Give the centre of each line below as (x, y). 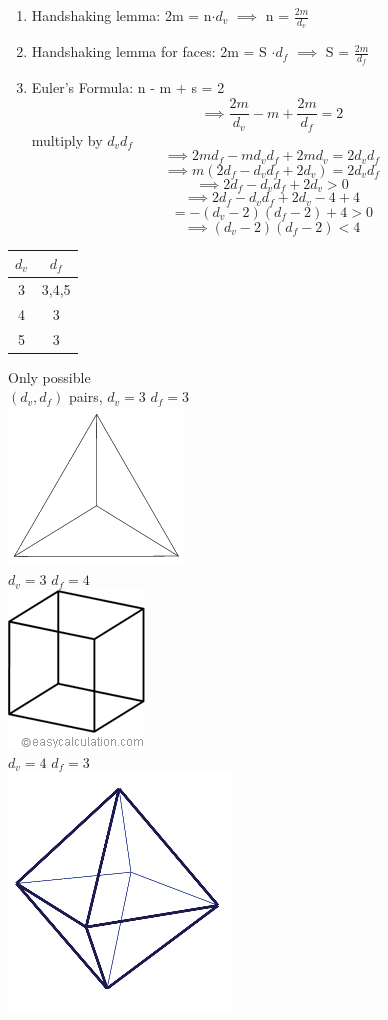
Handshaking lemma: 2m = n (121, 15)
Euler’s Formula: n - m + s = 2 (128, 87)
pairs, (86, 396)
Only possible (49, 376)
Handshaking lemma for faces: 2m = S (149, 51)
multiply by (67, 139)
